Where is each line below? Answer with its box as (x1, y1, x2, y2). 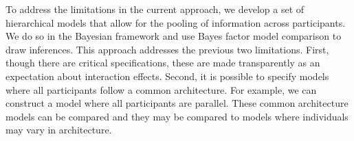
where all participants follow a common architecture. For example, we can (5, 82, 317, 97)
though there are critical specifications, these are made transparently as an (5, 55, 320, 70)
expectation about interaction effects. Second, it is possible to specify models (5, 68, 329, 83)
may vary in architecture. (5, 123, 112, 137)
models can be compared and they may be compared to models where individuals (5, 109, 349, 123)
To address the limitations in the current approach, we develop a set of (5, 2, 305, 16)
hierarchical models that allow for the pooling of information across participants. (5, 15, 346, 29)
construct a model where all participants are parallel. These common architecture (5, 96, 349, 110)
